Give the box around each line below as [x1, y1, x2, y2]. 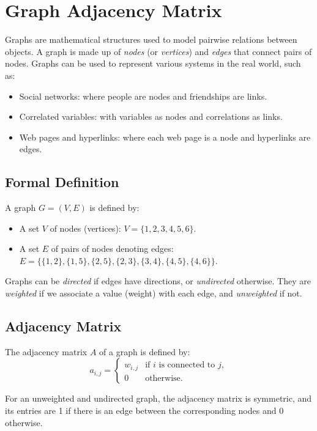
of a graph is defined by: [99, 345, 190, 358]
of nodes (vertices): [50, 221, 121, 234]
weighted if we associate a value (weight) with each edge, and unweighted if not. [5, 287, 302, 300]
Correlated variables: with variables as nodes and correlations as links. [19, 110, 283, 123]
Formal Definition [5, 172, 119, 191]
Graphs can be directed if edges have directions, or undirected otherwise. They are [5, 274, 311, 287]
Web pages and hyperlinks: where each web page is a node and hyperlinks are [19, 130, 311, 143]
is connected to [158, 361, 215, 370]
